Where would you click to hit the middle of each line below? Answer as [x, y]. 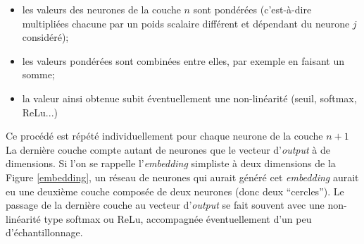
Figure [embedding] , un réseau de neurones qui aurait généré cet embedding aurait [182, 177]
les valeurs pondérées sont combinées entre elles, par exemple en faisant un [183, 60]
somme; [38, 74]
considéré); [45, 37]
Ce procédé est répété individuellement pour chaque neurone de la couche [164, 136]
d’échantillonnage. [44, 232]
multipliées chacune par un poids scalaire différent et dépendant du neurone [186, 23]
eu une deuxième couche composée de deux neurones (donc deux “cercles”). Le [175, 191]
